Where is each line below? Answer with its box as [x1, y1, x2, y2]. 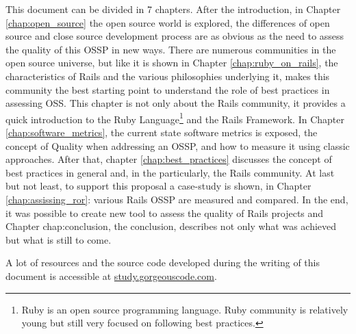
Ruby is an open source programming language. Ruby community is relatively [21, 302, 348, 316]
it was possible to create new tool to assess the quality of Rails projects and [5, 205, 324, 220]
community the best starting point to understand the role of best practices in [5, 82, 330, 97]
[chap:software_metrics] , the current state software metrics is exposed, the [5, 125, 318, 139]
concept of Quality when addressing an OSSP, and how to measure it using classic [5, 138, 350, 153]
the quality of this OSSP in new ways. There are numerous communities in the [5, 42, 336, 56]
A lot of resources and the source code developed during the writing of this [5, 255, 320, 270]
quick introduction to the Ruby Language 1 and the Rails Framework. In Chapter [5, 110, 344, 126]
